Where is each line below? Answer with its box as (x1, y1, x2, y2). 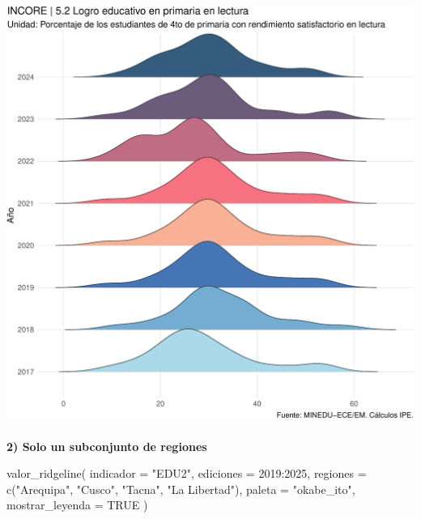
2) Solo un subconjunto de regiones (6, 437, 207, 454)
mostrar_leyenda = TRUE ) (6, 496, 148, 513)
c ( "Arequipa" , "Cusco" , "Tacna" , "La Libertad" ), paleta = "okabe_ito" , (6, 480, 355, 497)
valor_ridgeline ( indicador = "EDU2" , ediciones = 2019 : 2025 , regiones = (6, 465, 367, 482)
